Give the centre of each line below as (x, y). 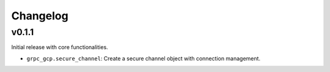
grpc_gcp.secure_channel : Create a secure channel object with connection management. (144, 58)
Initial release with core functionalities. (60, 47)
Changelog (40, 16)
